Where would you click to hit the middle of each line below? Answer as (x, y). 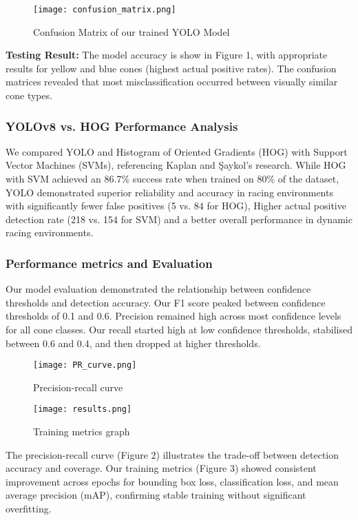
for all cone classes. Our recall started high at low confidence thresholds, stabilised (179, 329)
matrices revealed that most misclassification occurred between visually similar (172, 82)
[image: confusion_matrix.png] (105, 10)
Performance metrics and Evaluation (109, 263)
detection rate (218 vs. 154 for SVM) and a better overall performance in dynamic (179, 219)
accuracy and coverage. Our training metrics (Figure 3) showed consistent (161, 468)
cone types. (29, 95)
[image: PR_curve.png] (85, 365)
